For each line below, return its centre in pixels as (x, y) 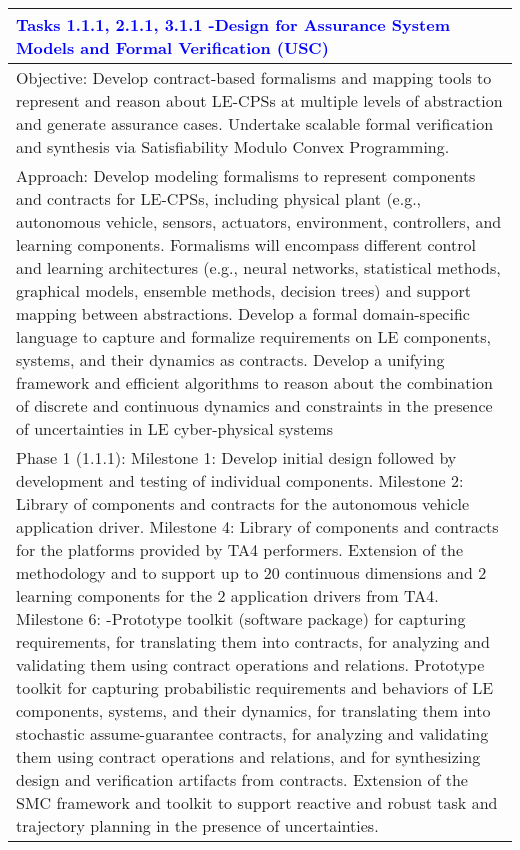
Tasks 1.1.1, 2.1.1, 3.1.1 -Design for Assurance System (233, 24)
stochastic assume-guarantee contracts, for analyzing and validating (252, 733)
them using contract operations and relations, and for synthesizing (248, 756)
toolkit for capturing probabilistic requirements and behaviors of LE (255, 687)
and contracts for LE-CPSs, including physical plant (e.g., (219, 198)
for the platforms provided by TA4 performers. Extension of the (240, 549)
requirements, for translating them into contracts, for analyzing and (253, 641)
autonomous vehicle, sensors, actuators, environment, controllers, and (259, 221)
